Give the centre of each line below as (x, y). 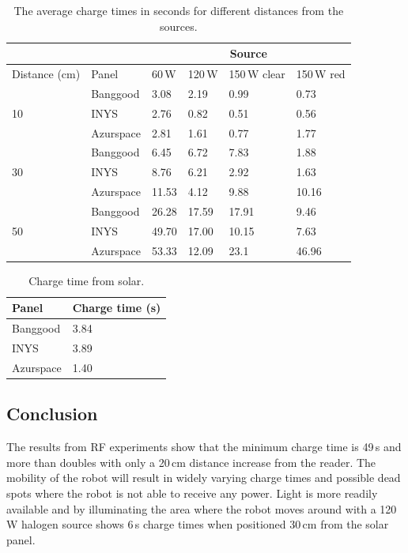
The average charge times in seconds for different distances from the (179, 10)
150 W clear (257, 74)
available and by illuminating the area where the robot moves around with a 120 (202, 508)
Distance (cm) (46, 74)
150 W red (321, 74)
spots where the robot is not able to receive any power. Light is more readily (192, 493)
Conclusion (52, 414)
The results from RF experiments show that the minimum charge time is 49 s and (204, 447)
